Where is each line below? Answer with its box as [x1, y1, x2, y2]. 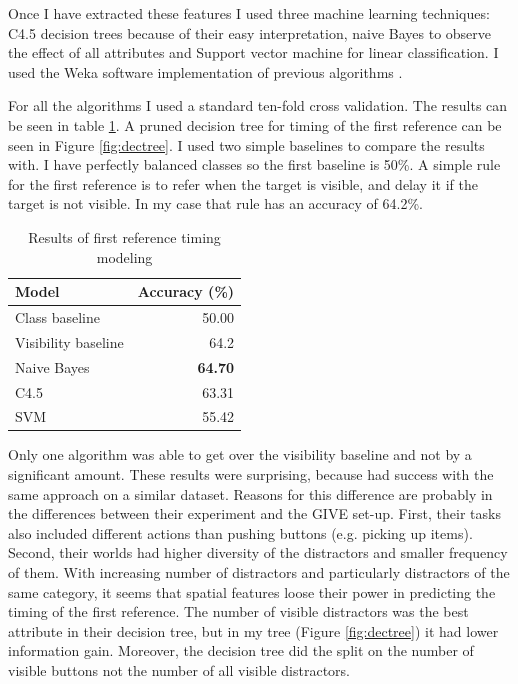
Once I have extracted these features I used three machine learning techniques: [8, 3, 490, 23]
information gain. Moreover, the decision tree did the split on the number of [8, 640, 474, 661]
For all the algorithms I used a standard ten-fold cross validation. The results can [8, 95, 508, 116]
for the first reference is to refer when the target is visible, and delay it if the [8, 173, 478, 194]
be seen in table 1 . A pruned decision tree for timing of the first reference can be [8, 114, 502, 135]
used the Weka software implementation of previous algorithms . [8, 61, 403, 82]
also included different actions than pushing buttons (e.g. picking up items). [8, 522, 473, 543]
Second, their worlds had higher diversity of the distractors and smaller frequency [8, 542, 508, 563]
